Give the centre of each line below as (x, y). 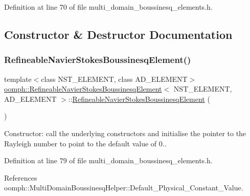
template (18, 79)
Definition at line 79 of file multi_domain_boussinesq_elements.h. (108, 160)
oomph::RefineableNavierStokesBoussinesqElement (83, 89)
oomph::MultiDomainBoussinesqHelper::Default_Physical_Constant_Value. (124, 188)
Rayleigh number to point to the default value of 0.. (85, 143)
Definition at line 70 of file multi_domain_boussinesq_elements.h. (108, 7)
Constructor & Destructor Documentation (118, 34)
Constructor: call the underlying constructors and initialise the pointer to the (125, 133)
